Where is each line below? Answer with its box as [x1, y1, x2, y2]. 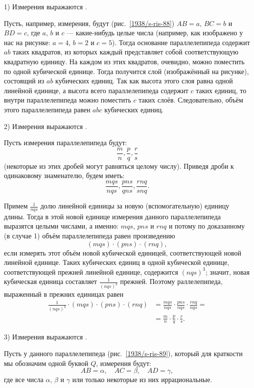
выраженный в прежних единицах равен [4, 289, 124, 299]
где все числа [4, 374, 44, 385]
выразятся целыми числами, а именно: [4, 221, 119, 231]
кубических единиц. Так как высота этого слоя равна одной [55, 76, 233, 86]
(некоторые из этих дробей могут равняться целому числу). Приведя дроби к [4, 160, 234, 171]
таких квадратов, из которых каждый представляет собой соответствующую [13, 47, 238, 57]
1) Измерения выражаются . [4, 1, 87, 11]
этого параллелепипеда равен [4, 104, 91, 114]
